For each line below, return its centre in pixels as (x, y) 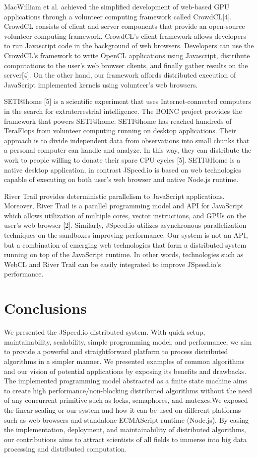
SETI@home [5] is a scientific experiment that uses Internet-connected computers (128, 101)
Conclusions (45, 308)
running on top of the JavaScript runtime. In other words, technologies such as (124, 254)
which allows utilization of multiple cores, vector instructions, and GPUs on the (125, 215)
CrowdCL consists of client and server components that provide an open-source (125, 26)
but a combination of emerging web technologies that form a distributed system (125, 244)
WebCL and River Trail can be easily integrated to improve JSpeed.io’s (113, 264)
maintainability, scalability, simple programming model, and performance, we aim (128, 341)
